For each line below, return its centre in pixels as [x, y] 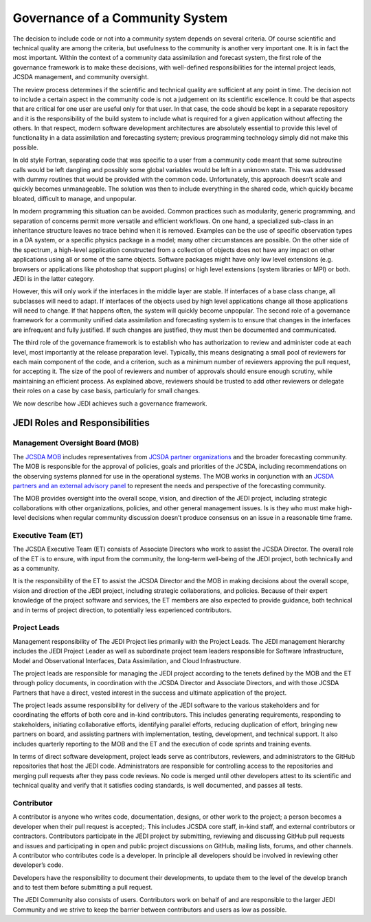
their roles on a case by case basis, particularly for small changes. [106, 391]
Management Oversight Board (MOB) [76, 443]
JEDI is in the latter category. [54, 278]
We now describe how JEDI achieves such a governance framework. [110, 404]
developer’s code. [38, 865]
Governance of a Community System [120, 18]
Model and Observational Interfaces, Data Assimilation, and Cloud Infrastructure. [127, 660]
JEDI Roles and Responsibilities [81, 423]
